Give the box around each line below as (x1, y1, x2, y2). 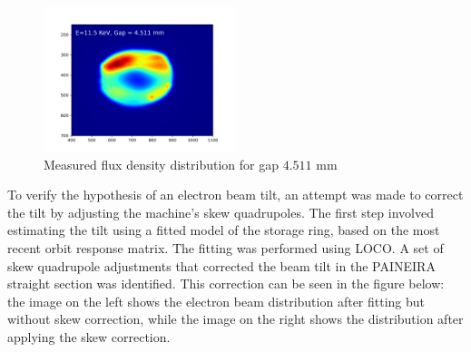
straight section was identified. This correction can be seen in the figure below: (7, 274, 445, 293)
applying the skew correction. (7, 327, 171, 346)
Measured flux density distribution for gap (44, 154, 280, 173)
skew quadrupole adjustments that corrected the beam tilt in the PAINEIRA (7, 256, 436, 275)
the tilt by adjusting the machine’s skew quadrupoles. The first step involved (7, 202, 434, 221)
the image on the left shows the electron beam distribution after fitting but (7, 291, 426, 310)
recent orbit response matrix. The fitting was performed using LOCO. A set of (7, 238, 444, 257)
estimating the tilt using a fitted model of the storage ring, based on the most (7, 220, 440, 240)
